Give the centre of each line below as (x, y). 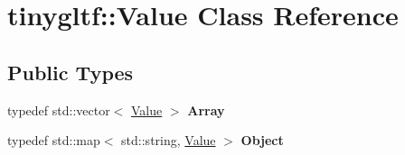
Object (262, 140)
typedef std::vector (59, 109)
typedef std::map (54, 140)
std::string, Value (169, 140)
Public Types (71, 72)
